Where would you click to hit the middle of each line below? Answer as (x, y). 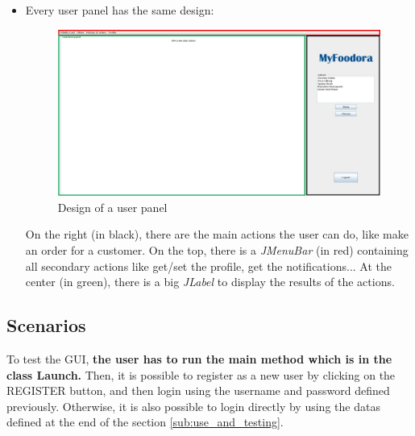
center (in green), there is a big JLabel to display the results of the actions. (210, 282)
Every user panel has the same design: (120, 10)
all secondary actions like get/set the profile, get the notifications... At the (208, 266)
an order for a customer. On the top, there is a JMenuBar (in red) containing (217, 249)
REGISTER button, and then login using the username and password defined (198, 390)
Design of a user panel (112, 207)
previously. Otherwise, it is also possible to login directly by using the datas (193, 406)
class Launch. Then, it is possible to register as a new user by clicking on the (201, 374)
